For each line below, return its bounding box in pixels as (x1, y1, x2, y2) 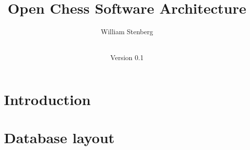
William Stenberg (101, 26, 153, 37)
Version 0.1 (110, 52, 144, 63)
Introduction (4, 89, 91, 109)
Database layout (4, 128, 115, 148)
